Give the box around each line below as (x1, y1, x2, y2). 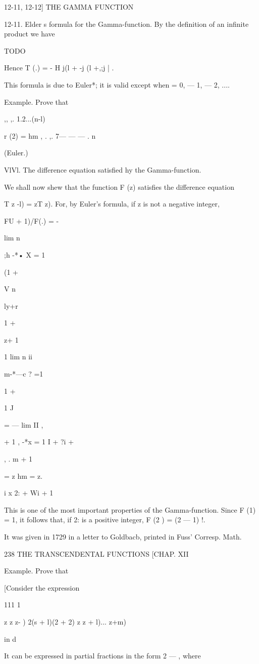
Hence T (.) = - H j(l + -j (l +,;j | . (4, 62, 114, 73)
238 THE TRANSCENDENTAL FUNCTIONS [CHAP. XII (4, 548, 189, 559)
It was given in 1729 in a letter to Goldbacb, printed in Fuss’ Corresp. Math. (4, 531, 242, 542)
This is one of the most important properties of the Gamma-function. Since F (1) (4, 504, 256, 515)
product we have (4, 28, 55, 39)
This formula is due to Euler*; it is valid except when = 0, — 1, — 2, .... (4, 79, 230, 90)
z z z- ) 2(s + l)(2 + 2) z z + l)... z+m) (4, 616, 126, 627)
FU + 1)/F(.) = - (4, 215, 59, 226)
